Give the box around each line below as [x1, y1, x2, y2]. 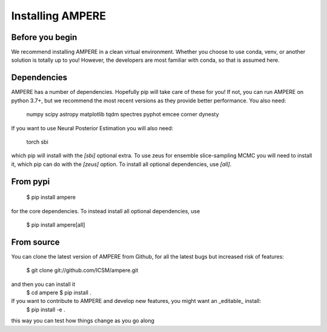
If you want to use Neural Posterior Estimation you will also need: [11, 124, 174, 131]
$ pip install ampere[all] [26, 221, 85, 228]
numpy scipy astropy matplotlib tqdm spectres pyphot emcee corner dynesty [26, 111, 219, 118]
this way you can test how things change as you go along [11, 317, 154, 324]
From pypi [11, 176, 50, 187]
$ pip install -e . [26, 306, 66, 313]
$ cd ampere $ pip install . [26, 288, 92, 296]
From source [11, 237, 60, 247]
